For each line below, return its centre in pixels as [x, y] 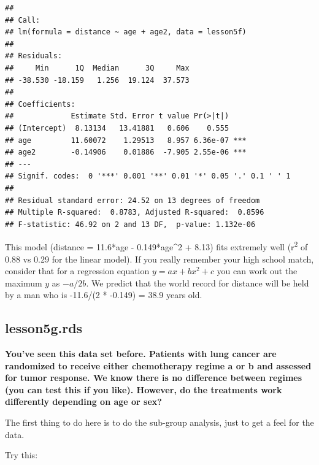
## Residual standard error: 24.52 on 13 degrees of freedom [133, 200]
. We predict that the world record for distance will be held [198, 282]
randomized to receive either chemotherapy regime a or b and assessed [158, 365]
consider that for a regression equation [77, 271]
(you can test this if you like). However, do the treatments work [144, 389]
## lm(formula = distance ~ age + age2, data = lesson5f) [126, 32]
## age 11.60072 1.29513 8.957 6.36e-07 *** [126, 140]
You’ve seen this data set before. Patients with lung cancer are [141, 354]
